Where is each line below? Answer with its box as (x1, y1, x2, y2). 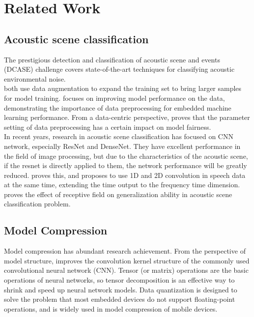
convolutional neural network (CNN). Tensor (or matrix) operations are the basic (4, 265, 249, 275)
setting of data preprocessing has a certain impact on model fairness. (4, 121, 211, 132)
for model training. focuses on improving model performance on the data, (4, 92, 225, 103)
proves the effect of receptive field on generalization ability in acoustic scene (4, 189, 232, 199)
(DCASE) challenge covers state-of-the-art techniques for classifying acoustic (4, 64, 235, 74)
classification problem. (4, 199, 71, 209)
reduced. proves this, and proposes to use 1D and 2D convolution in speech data (4, 170, 246, 180)
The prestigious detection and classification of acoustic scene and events (4, 54, 220, 64)
